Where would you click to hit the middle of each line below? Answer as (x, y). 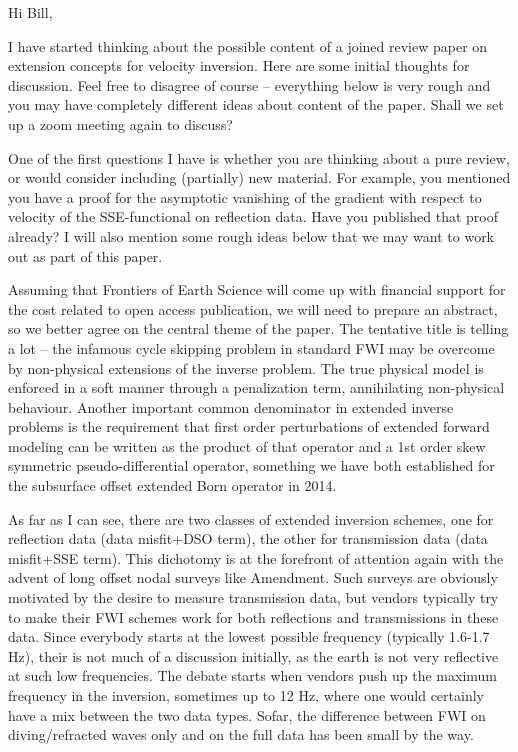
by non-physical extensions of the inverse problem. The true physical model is (246, 367)
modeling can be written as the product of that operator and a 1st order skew (247, 445)
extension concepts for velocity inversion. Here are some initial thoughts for (239, 65)
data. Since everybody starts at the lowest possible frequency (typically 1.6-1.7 (249, 636)
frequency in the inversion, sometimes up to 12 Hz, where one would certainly (246, 695)
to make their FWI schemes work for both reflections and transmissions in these (253, 616)
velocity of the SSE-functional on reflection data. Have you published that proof (253, 216)
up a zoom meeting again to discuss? (120, 123)
